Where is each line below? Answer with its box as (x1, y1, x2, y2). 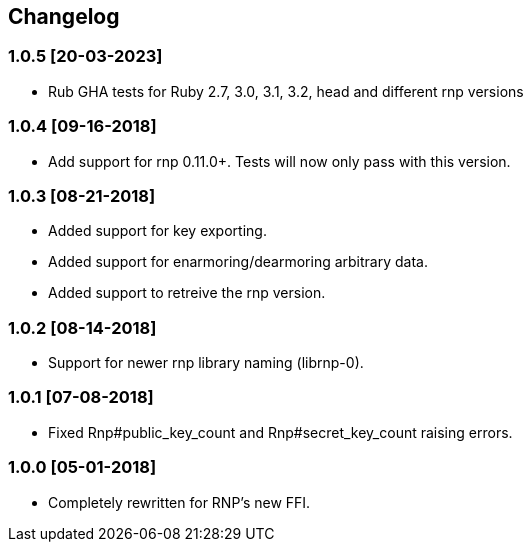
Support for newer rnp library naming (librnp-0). (48, 354, 364, 372)
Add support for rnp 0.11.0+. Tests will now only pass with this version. (48, 152, 511, 170)
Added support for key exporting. (48, 222, 267, 240)
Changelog (8, 4, 120, 29)
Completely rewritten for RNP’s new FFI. (48, 493, 311, 511)
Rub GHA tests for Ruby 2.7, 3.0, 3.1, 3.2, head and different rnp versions (48, 82, 524, 100)
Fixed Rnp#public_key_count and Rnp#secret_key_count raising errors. (48, 423, 513, 441)
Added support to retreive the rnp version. (48, 284, 326, 302)
